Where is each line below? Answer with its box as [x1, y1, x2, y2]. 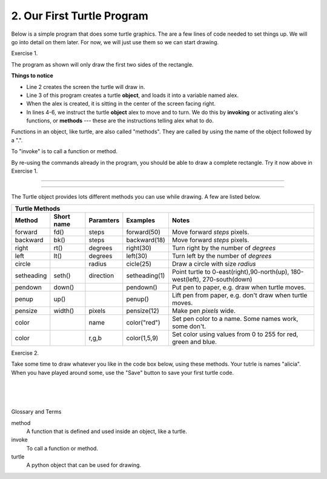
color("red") [126, 318, 160, 326]
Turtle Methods [15, 204, 61, 213]
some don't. [171, 322, 206, 330]
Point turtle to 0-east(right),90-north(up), [171, 267, 289, 276]
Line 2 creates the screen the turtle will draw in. [26, 83, 145, 90]
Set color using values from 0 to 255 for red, [171, 330, 299, 339]
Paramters [88, 216, 120, 224]
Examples [126, 216, 156, 224]
